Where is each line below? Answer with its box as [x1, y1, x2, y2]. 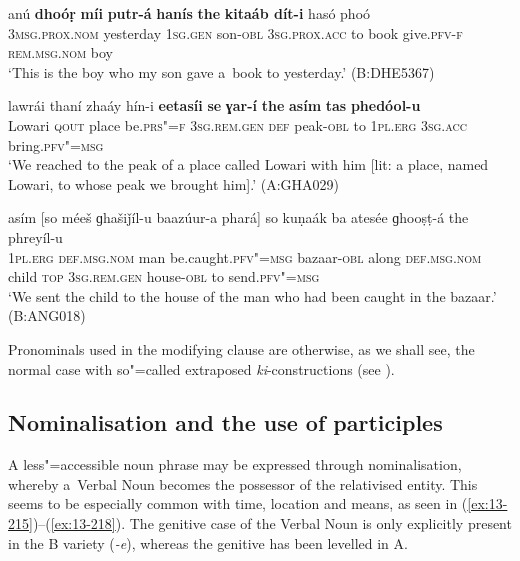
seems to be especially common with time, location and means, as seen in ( [8, 493, 468, 514]
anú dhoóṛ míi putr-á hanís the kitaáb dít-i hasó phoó [8, 3, 371, 23]
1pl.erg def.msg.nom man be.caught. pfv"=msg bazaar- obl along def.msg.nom [8, 246, 482, 267]
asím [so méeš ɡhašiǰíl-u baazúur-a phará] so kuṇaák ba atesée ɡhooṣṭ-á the [8, 207, 469, 228]
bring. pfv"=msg [8, 134, 104, 155]
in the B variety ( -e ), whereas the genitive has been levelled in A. [8, 532, 408, 553]
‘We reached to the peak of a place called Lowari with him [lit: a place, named [8, 154, 489, 175]
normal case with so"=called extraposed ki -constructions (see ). [8, 358, 395, 379]
